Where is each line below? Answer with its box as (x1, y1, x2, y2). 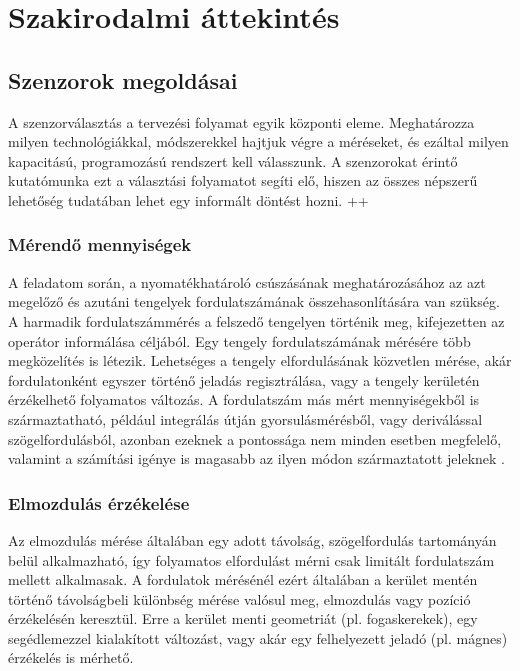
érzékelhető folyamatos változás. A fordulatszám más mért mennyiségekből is (8, 389, 480, 410)
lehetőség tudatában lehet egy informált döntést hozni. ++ (8, 189, 369, 210)
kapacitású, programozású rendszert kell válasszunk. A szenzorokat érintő (8, 150, 458, 171)
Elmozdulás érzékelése (8, 490, 190, 515)
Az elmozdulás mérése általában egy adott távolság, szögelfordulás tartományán (8, 529, 497, 550)
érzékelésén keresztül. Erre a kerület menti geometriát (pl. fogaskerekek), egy (8, 608, 478, 629)
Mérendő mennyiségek (8, 232, 192, 257)
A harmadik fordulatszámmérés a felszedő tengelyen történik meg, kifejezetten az (8, 310, 505, 331)
